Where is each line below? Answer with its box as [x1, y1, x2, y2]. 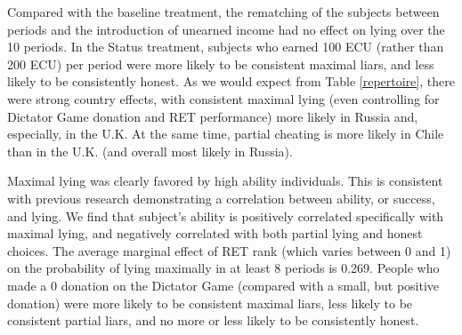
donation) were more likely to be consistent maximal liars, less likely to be [7, 293, 413, 312]
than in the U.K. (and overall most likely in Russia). [7, 141, 293, 160]
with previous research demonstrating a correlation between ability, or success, [7, 188, 435, 207]
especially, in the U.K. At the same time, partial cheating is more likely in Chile [7, 124, 444, 143]
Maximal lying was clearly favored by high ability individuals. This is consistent [7, 171, 443, 190]
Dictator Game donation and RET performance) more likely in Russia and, [7, 107, 418, 125]
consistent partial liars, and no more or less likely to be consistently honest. [7, 311, 419, 330]
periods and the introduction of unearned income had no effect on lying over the [7, 20, 445, 38]
